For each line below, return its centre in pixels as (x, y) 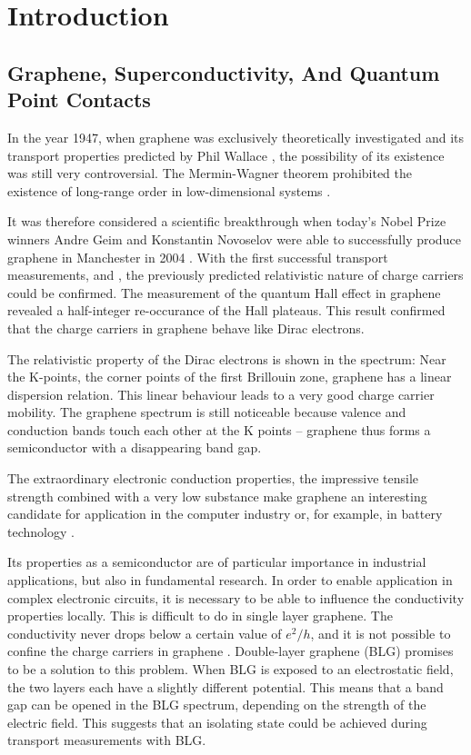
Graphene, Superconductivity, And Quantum (224, 72)
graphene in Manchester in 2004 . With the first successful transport (198, 257)
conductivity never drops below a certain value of (145, 633)
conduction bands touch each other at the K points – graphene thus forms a (219, 429)
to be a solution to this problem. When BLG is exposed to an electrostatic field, (230, 669)
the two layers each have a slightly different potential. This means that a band (225, 686)
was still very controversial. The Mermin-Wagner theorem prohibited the (210, 173)
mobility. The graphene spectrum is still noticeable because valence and (207, 412)
